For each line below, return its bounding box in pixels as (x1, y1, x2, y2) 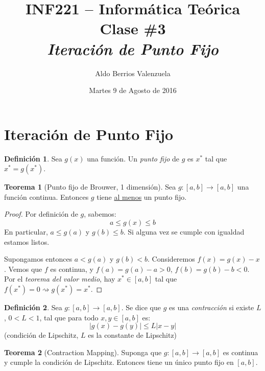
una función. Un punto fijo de (87, 153, 180, 164)
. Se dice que (121, 302, 161, 312)
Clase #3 (100, 18, 166, 39)
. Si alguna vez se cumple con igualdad (123, 226, 245, 237)
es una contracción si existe (169, 302, 254, 312)
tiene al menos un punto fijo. (97, 191, 187, 202)
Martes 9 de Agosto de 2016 (89, 85, 177, 96)
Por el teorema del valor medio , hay (4, 273, 115, 284)
